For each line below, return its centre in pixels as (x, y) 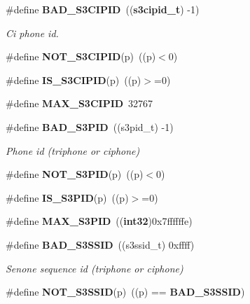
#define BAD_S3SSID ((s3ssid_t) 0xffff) (100, 244)
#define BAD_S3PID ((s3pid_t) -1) (90, 126)
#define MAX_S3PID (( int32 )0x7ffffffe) (99, 221)
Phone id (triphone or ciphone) (73, 150)
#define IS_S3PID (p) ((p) (67, 197)
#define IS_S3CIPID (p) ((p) (74, 80)
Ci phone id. (32, 33)
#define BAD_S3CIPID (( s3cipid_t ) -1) (103, 9)
